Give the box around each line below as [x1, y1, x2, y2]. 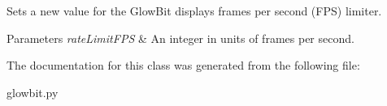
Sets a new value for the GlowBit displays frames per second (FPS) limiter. [7, 2, 382, 19]
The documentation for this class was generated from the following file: [7, 57, 360, 74]
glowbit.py [7, 83, 59, 100]
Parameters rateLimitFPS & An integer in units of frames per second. [7, 29, 354, 46]
